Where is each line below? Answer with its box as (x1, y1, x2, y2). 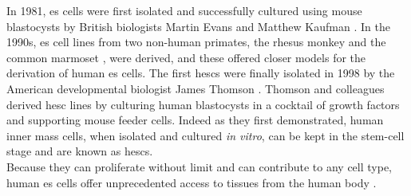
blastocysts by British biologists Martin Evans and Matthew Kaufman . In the (6, 18, 390, 34)
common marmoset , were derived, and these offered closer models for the (6, 49, 366, 65)
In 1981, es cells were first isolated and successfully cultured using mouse (6, 2, 362, 18)
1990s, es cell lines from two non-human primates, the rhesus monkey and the (6, 33, 386, 50)
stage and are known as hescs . (6, 143, 153, 159)
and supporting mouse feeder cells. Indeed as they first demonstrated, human (6, 112, 384, 128)
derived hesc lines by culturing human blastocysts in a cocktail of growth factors (6, 96, 400, 112)
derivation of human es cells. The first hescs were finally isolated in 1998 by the (6, 65, 395, 81)
